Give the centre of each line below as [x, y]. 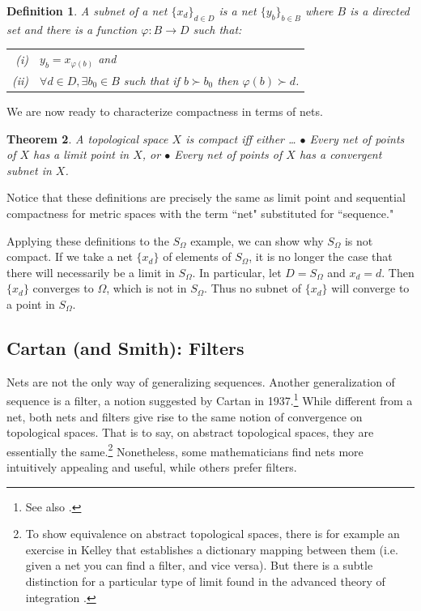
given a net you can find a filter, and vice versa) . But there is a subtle [199, 565]
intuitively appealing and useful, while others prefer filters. [152, 467]
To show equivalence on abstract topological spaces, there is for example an [213, 534]
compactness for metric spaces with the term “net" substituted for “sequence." [200, 213]
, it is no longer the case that [321, 256]
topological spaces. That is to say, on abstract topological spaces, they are [190, 432]
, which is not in [147, 288]
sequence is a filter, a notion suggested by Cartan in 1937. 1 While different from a [210, 399]
